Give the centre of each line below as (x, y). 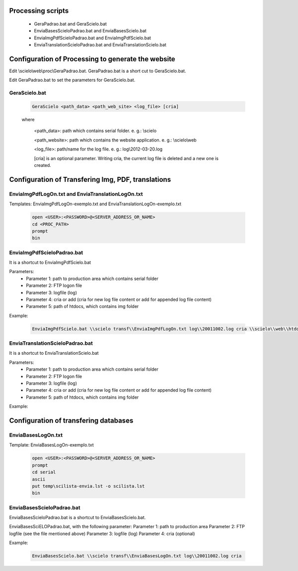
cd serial (44, 472)
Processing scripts (39, 11)
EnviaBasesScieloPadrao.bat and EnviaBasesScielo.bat (90, 31)
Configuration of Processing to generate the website (92, 59)
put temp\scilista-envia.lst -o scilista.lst (88, 486)
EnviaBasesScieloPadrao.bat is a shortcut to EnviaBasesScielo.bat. (77, 518)
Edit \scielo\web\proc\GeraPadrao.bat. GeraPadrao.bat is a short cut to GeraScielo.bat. (98, 71)
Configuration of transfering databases (71, 421)
